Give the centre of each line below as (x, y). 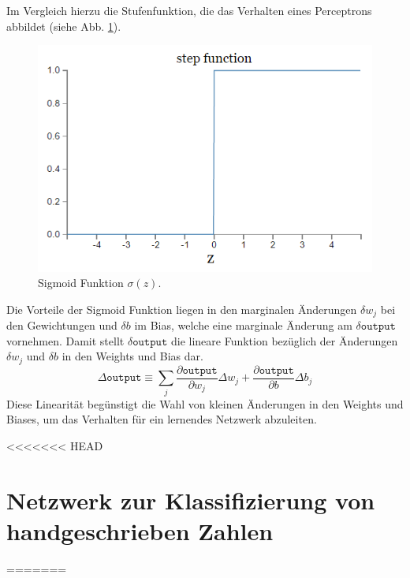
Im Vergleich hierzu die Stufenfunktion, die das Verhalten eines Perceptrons (189, 10)
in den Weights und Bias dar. (132, 356)
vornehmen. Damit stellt (65, 340)
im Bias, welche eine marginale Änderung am (243, 325)
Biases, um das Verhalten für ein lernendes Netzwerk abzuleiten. (162, 419)
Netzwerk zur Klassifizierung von (191, 500)
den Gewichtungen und (62, 325)
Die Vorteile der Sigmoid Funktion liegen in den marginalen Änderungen (182, 309)
